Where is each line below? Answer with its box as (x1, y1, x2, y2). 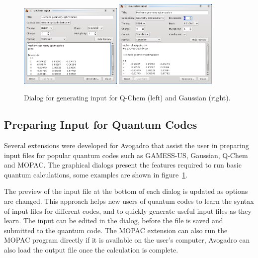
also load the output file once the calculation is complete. (4, 244, 178, 255)
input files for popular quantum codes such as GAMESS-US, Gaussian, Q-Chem (4, 150, 248, 160)
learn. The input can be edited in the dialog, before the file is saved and (4, 215, 223, 226)
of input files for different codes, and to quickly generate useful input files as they (4, 205, 252, 216)
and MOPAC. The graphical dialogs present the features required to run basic (4, 160, 242, 170)
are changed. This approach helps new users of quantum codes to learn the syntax (4, 195, 254, 206)
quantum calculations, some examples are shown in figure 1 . (4, 169, 188, 179)
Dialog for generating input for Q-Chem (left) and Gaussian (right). (24, 92, 231, 103)
